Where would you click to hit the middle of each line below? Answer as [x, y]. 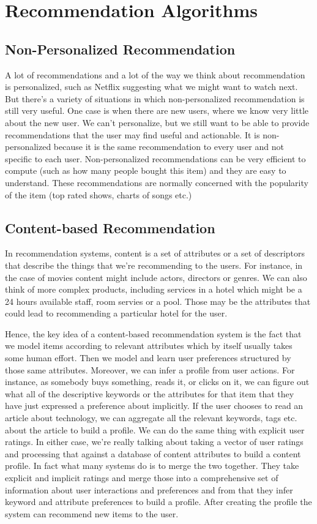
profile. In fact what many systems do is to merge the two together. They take [152, 466]
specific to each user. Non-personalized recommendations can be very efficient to [155, 158]
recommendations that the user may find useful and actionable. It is [132, 134]
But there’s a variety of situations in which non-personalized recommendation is [155, 98]
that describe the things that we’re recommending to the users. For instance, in [154, 265]
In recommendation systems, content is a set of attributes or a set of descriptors [155, 253]
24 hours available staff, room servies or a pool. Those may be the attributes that [158, 301]
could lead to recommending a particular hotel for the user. [116, 313]
